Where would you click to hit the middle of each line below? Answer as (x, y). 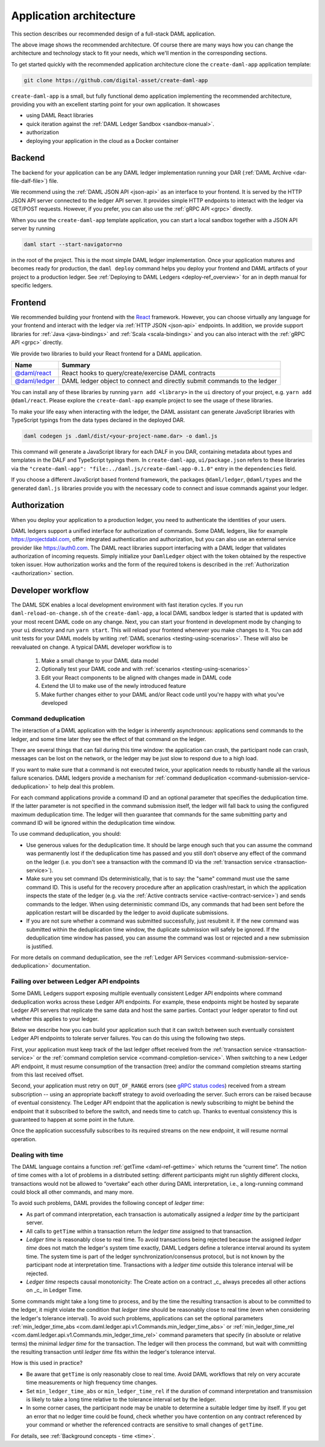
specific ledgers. (32, 285)
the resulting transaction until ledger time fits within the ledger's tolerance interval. (113, 1352)
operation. (24, 1139)
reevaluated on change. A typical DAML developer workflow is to (91, 647)
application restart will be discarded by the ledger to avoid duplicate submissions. (127, 912)
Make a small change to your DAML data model (100, 661)
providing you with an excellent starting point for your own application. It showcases (116, 104)
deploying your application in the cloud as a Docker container (102, 141)
